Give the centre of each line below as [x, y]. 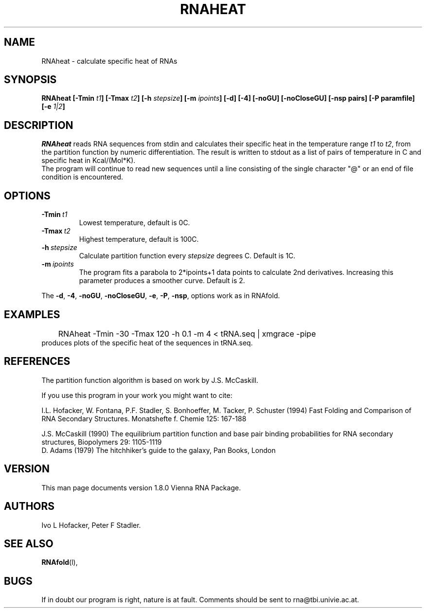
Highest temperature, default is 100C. [139, 239]
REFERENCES [37, 361]
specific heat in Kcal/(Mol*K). [89, 161]
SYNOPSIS [30, 80]
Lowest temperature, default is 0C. [134, 223]
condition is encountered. [82, 177]
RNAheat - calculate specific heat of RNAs [109, 61]
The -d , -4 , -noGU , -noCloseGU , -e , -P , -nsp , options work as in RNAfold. [161, 296]
